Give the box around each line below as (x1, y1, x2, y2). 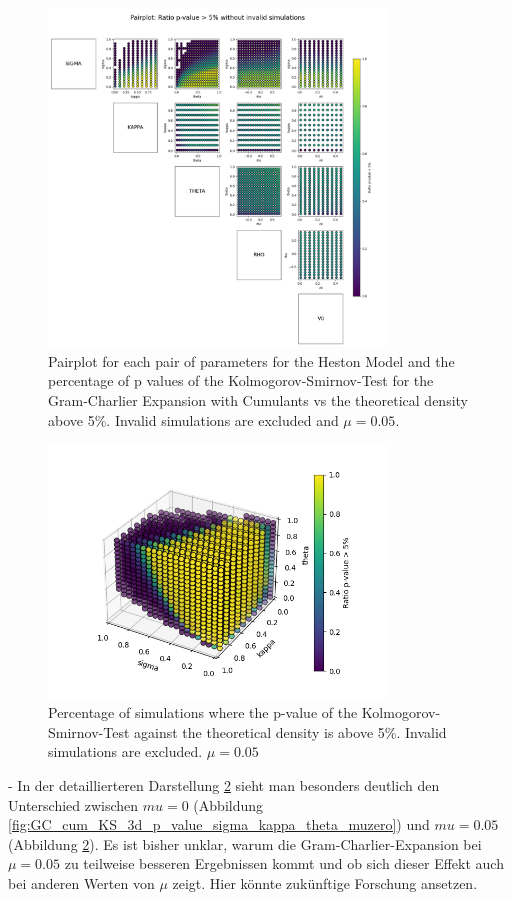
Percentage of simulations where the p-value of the (48, 702, 358, 723)
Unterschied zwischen (8, 794, 139, 815)
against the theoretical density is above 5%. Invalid (134, 721, 447, 742)
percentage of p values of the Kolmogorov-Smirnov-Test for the (48, 370, 434, 391)
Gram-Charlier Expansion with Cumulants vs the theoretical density (48, 389, 468, 410)
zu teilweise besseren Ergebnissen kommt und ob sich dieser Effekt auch (64, 853, 504, 874)
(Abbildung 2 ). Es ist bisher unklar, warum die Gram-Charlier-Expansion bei (8, 833, 482, 854)
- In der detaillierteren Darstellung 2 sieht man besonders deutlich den (8, 774, 440, 795)
